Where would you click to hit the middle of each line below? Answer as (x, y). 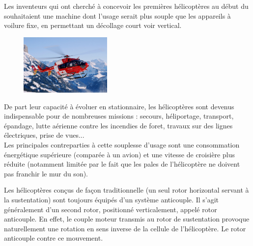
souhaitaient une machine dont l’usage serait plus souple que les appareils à (117, 15)
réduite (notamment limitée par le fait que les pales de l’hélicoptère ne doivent (122, 164)
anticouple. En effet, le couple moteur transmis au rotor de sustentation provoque (127, 219)
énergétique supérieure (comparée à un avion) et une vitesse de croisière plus (119, 154)
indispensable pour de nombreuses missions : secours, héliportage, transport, (119, 116)
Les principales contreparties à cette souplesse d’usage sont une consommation (122, 145)
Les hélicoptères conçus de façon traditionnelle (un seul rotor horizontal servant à (126, 190)
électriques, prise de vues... (44, 135)
